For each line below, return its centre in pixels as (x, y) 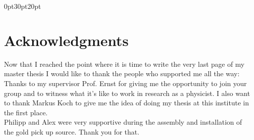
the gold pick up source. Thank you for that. (72, 131)
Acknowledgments (66, 40)
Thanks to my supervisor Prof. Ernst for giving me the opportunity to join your (126, 83)
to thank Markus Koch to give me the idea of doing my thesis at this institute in (127, 103)
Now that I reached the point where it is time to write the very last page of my (124, 64)
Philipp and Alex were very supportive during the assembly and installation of (123, 122)
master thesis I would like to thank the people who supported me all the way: (122, 73)
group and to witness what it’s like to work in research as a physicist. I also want (127, 93)
